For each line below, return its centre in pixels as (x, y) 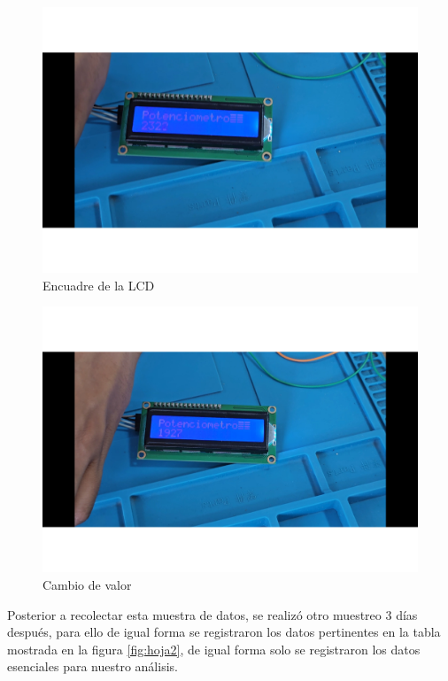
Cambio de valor (87, 584)
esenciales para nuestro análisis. (93, 666)
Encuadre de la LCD (99, 285)
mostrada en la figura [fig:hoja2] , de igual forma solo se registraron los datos (214, 649)
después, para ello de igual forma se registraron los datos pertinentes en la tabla (224, 632)
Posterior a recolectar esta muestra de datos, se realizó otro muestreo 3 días (212, 614)
